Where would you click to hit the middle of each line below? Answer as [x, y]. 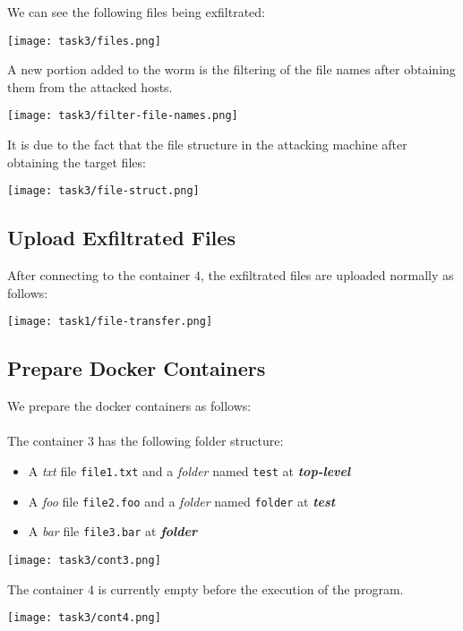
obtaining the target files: [77, 162]
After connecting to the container [99, 275]
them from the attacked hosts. [90, 86]
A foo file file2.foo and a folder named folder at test [182, 501]
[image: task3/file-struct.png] [103, 191]
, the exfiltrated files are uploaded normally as [327, 275]
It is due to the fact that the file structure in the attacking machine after [207, 145]
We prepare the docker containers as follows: [129, 406]
